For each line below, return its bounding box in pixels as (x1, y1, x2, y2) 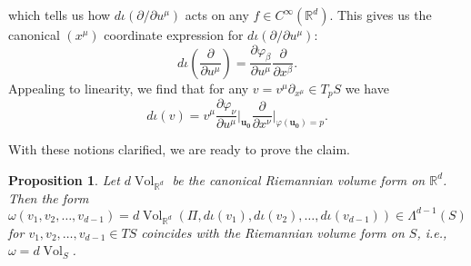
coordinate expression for (104, 25, 244, 44)
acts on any (185, 5, 249, 24)
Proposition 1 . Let (8, 170, 120, 189)
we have (345, 78, 389, 97)
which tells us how (8, 5, 111, 24)
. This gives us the (329, 5, 432, 24)
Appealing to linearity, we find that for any (8, 78, 249, 97)
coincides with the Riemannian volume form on (141, 222, 405, 241)
